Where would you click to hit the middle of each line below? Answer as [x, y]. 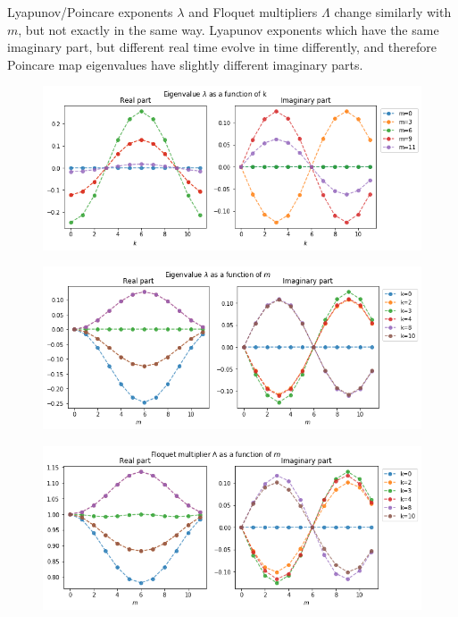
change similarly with [393, 12]
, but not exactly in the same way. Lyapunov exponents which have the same [229, 29]
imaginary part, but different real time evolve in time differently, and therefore [222, 47]
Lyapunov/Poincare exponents [90, 12]
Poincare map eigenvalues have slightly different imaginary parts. [185, 64]
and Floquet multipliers [253, 12]
